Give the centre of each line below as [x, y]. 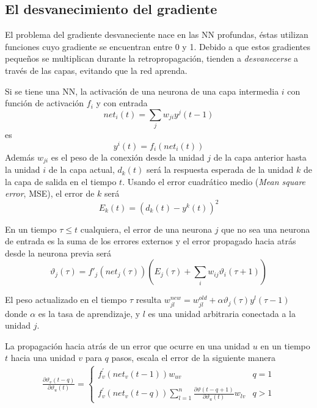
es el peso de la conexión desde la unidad [128, 157]
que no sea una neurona [266, 229]
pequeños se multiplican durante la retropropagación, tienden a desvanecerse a [151, 58]
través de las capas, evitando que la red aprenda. [96, 70]
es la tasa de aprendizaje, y [89, 313]
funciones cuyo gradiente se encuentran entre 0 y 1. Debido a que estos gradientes [158, 46]
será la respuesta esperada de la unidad [220, 169]
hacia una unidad [43, 358]
